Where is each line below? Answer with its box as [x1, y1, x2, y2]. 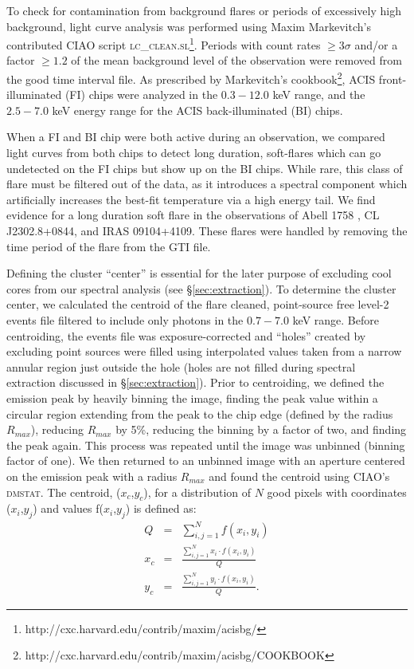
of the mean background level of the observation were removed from [71, 52, 402, 69]
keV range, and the [272, 86, 365, 103]
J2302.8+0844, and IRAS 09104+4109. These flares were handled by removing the [6, 222, 408, 239]
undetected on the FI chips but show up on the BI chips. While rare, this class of [6, 159, 403, 176]
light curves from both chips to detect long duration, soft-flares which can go [6, 144, 381, 161]
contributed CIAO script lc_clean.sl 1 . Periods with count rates [6, 34, 321, 53]
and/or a [354, 36, 398, 53]
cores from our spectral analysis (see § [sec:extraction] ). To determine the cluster [6, 280, 396, 297]
